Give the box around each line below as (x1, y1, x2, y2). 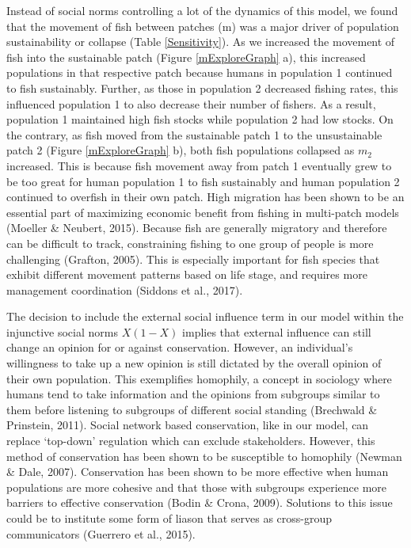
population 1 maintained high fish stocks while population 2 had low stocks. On (6, 111, 394, 127)
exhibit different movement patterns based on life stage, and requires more (6, 266, 367, 283)
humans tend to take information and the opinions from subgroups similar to (6, 386, 380, 402)
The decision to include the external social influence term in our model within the (6, 308, 404, 325)
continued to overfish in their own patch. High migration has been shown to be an (6, 188, 405, 205)
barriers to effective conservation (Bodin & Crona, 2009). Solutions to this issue (6, 494, 393, 511)
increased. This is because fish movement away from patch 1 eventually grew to (6, 157, 392, 173)
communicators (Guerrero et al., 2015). (6, 525, 196, 542)
